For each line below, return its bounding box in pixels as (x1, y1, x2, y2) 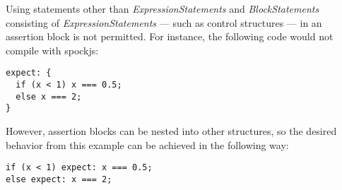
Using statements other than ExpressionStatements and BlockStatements (6, 1, 319, 16)
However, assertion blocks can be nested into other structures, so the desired (6, 124, 337, 138)
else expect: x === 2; (6, 174, 112, 184)
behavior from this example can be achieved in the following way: (6, 137, 289, 152)
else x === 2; (16, 91, 82, 102)
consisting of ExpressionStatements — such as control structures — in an (6, 15, 322, 30)
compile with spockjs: (6, 42, 99, 57)
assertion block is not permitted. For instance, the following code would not (6, 29, 334, 44)
